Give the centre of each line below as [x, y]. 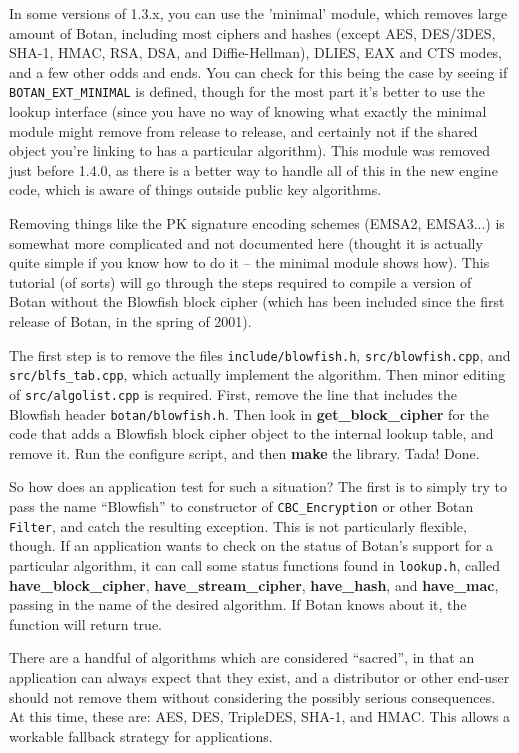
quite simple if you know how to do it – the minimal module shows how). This [249, 262]
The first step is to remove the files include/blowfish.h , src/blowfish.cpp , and [260, 354]
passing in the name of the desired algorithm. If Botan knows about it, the [238, 604]
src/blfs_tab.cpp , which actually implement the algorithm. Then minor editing [257, 374]
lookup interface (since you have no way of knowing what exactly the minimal [248, 111]
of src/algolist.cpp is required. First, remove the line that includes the [233, 393]
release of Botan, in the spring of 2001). [130, 320]
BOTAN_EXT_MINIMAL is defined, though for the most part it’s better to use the [247, 91]
